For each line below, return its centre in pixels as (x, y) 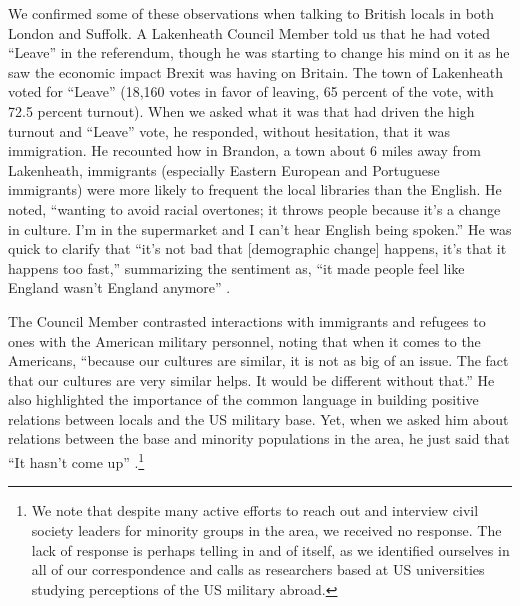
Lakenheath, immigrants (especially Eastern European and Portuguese (224, 169)
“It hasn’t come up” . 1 (76, 460)
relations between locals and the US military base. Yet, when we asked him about (258, 418)
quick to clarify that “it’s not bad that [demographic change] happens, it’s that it (257, 248)
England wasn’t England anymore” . (119, 287)
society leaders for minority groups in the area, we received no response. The (266, 529)
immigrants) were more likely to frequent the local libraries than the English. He (255, 189)
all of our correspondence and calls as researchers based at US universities (258, 569)
